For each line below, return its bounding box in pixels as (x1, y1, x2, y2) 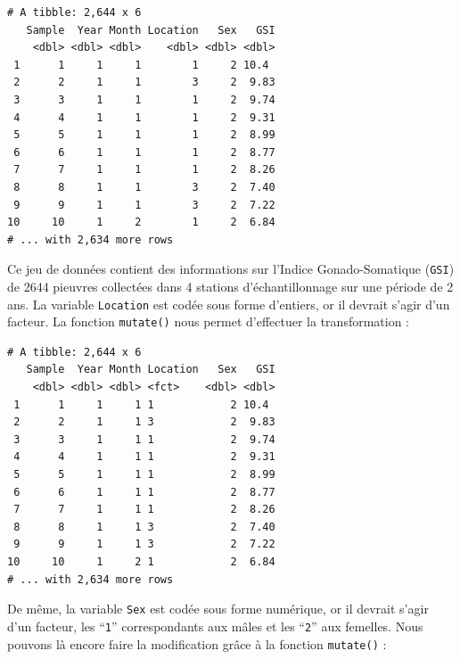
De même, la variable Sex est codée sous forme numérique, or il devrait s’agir (7, 599, 429, 618)
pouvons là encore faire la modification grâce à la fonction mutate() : (7, 634, 387, 653)
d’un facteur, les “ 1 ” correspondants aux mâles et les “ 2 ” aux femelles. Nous (7, 616, 423, 635)
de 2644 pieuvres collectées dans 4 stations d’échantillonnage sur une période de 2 (7, 276, 454, 295)
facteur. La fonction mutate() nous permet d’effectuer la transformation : (7, 312, 410, 331)
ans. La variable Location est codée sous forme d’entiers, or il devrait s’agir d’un (7, 294, 450, 313)
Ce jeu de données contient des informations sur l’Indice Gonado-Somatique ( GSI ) (7, 259, 455, 278)
